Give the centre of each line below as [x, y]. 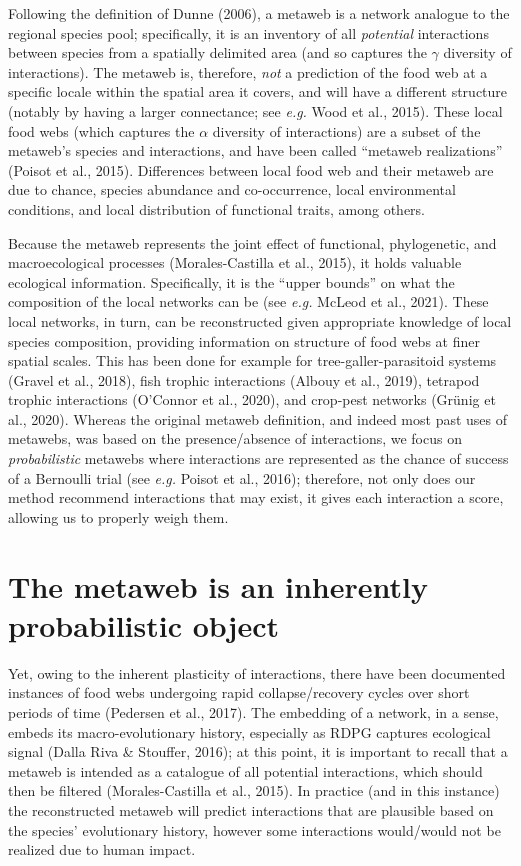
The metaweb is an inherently [218, 585]
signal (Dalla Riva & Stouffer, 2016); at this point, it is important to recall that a [258, 751]
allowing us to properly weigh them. [118, 516]
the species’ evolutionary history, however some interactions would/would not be [254, 829]
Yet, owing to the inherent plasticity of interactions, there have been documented [257, 672]
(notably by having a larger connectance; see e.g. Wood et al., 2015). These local [255, 110]
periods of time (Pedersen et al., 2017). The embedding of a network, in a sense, [253, 711]
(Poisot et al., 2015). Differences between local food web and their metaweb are [251, 169]
